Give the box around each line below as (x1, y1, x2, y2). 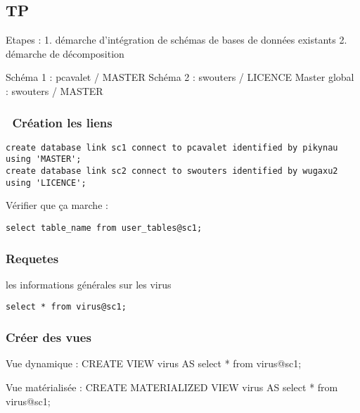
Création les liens (12, 113, 112, 131)
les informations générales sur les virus (6, 277, 172, 291)
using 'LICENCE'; (6, 177, 86, 188)
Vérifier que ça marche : (6, 198, 108, 212)
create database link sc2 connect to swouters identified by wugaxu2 (6, 166, 338, 177)
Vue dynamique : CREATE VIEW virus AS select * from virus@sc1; (6, 356, 302, 371)
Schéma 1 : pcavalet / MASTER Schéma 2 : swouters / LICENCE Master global (6, 70, 354, 84)
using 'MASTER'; (6, 154, 82, 165)
